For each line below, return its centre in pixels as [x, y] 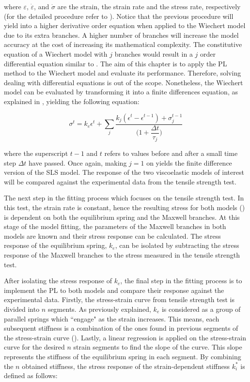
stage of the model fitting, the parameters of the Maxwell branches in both [115, 226]
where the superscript [36, 153]
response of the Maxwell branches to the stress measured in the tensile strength [122, 255]
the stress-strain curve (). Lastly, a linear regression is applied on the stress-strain [125, 337]
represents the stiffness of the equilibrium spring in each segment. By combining [123, 356]
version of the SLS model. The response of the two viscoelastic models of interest [124, 172]
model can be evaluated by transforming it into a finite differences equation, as [121, 92]
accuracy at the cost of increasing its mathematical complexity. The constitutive [123, 44]
